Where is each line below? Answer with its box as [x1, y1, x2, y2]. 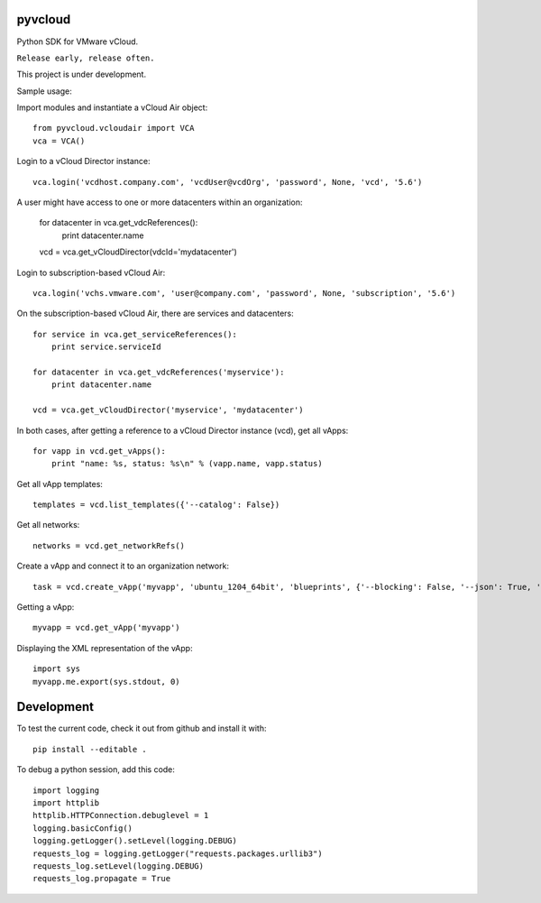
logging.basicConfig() [32, 823, 133, 834]
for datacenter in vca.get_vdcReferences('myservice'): [32, 366, 285, 377]
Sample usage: [16, 86, 72, 97]
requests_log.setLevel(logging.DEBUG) [32, 862, 205, 871]
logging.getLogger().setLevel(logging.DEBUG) [32, 835, 238, 846]
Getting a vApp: [16, 602, 75, 613]
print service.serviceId [50, 342, 161, 352]
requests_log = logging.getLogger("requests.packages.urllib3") [32, 848, 324, 859]
